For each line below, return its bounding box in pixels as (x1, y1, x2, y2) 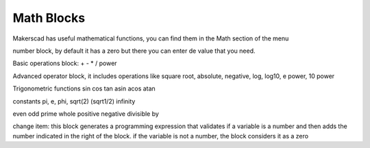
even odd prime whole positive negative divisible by (12, 110, 159, 118)
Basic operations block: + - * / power (12, 59, 117, 68)
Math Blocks (12, 10, 86, 25)
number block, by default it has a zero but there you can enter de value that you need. (12, 47, 256, 55)
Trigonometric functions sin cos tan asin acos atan (12, 84, 156, 92)
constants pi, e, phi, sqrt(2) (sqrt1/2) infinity (12, 97, 136, 106)
